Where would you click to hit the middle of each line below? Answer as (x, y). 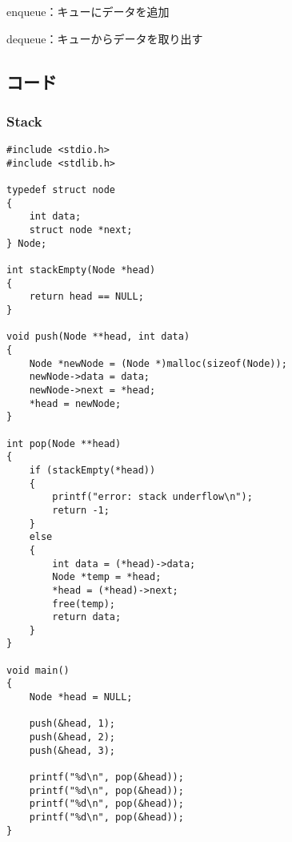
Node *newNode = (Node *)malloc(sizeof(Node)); (158, 363)
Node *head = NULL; (81, 697)
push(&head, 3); (72, 750)
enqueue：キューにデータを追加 (88, 11)
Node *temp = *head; (107, 577)
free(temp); (84, 604)
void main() (38, 670)
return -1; (81, 510)
